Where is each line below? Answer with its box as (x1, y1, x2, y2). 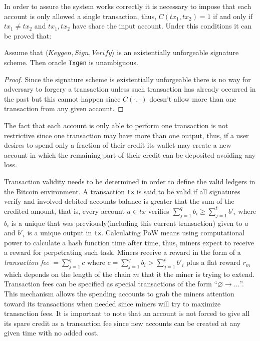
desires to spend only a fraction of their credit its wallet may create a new (4, 140, 231, 150)
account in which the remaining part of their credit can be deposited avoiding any (4, 149, 255, 160)
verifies (148, 205, 169, 216)
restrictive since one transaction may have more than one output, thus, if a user (4, 130, 249, 140)
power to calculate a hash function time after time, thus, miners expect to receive (4, 237, 254, 247)
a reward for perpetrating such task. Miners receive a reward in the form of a (4, 247, 241, 257)
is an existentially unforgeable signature (117, 47, 239, 58)
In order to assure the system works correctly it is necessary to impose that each (4, 1, 251, 11)
